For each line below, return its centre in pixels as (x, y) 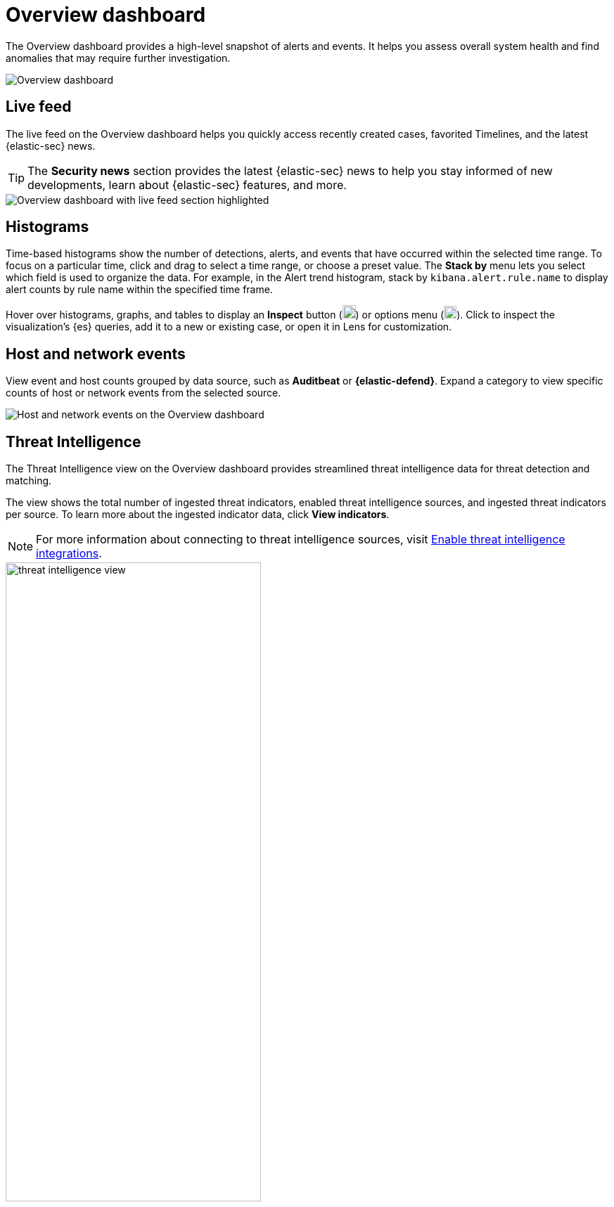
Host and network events (96, 354)
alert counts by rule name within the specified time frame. (139, 290)
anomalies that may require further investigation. (118, 58)
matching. (29, 481)
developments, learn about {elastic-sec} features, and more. (187, 185)
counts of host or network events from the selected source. (143, 393)
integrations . (69, 554)
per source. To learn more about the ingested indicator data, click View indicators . (198, 515)
